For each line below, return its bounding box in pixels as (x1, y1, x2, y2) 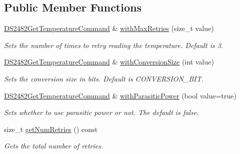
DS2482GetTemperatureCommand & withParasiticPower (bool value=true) (4, 90, 237, 100)
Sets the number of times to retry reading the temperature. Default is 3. (4, 39, 223, 50)
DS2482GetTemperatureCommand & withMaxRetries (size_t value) (4, 23, 214, 33)
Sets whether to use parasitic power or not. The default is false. (4, 107, 199, 117)
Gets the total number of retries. (4, 140, 103, 151)
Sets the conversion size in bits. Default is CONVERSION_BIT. (4, 73, 204, 83)
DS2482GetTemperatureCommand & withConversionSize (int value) (4, 56, 214, 67)
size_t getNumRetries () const (4, 123, 98, 134)
